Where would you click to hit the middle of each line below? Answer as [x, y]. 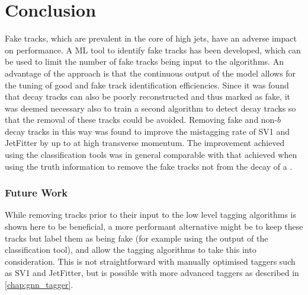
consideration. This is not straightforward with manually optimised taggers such [150, 261]
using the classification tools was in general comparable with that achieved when [151, 155]
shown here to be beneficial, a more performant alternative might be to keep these [154, 226]
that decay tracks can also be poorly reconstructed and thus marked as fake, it [148, 96]
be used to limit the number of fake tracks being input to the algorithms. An [144, 61]
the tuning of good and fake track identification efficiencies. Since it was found [147, 85]
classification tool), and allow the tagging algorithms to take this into [131, 250]
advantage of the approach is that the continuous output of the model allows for [150, 73]
